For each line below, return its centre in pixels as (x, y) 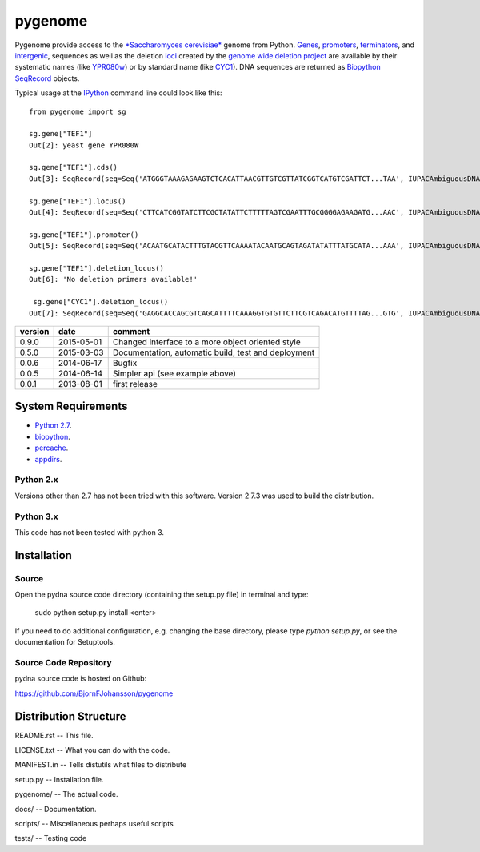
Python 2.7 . (53, 425)
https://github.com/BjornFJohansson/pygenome (94, 693)
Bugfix (125, 363)
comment (131, 331)
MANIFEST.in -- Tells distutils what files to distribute (101, 765)
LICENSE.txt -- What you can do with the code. (92, 750)
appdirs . (48, 459)
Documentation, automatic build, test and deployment (214, 352)
